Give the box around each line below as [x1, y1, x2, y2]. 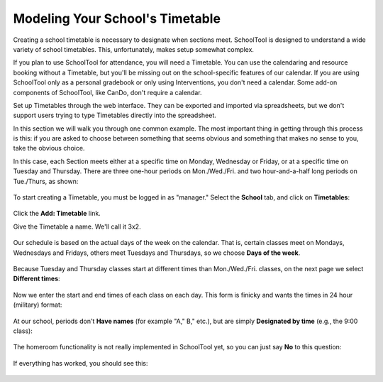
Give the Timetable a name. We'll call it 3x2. [13, 222, 141, 231]
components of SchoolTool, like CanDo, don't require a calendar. [13, 88, 202, 97]
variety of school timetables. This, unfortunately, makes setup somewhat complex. [13, 45, 255, 53]
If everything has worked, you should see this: [13, 359, 148, 367]
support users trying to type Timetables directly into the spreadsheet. [13, 111, 216, 120]
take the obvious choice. [13, 144, 85, 153]
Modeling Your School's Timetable [13, 11, 221, 26]
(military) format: [13, 300, 62, 309]
